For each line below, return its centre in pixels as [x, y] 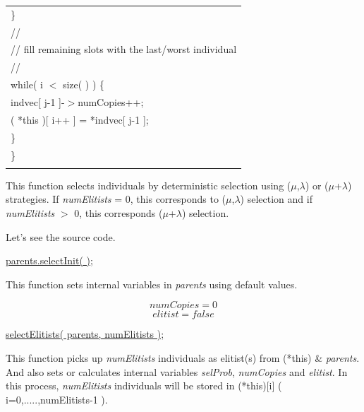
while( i [27, 84]
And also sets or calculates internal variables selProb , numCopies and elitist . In [177, 371]
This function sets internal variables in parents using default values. [152, 284]
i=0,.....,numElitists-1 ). [57, 399]
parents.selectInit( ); [49, 260]
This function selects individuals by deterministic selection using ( [148, 185]
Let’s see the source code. [61, 236]
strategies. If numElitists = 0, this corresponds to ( [116, 199]
